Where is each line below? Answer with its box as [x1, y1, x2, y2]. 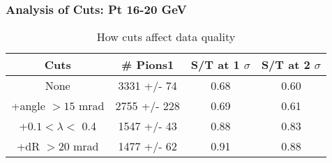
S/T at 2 [261, 56, 310, 73]
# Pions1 [121, 56, 174, 73]
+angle [11, 98, 45, 114]
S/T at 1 [190, 56, 240, 73]
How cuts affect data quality [96, 29, 236, 45]
